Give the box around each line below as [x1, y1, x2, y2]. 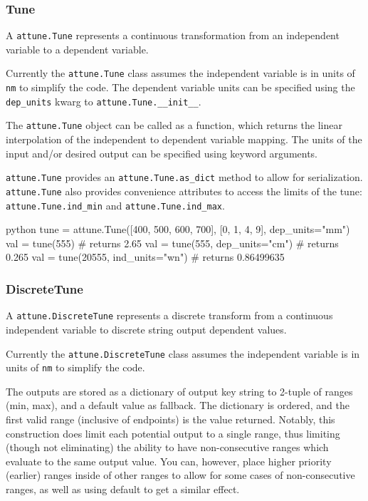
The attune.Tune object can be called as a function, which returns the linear [6, 118, 342, 133]
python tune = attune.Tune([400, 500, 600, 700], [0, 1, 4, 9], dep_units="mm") [6, 222, 350, 237]
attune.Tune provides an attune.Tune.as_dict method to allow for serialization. [6, 170, 363, 185]
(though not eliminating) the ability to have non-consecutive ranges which [6, 440, 329, 455]
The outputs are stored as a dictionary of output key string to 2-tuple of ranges [6, 383, 353, 398]
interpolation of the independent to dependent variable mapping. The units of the [6, 132, 362, 147]
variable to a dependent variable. [6, 41, 149, 56]
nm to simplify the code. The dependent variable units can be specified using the [6, 80, 355, 95]
